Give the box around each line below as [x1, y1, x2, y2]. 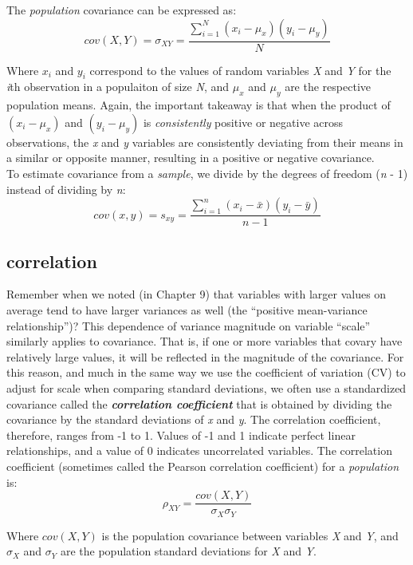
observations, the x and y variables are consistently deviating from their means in [6, 133, 403, 150]
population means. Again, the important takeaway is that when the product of [6, 97, 391, 113]
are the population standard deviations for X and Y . [60, 543, 317, 559]
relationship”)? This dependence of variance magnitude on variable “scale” [6, 317, 371, 334]
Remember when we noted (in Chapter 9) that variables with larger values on [6, 286, 387, 302]
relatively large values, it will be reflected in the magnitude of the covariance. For [6, 348, 404, 365]
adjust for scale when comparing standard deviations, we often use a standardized [6, 379, 407, 396]
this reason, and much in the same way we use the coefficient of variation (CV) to [6, 364, 406, 381]
